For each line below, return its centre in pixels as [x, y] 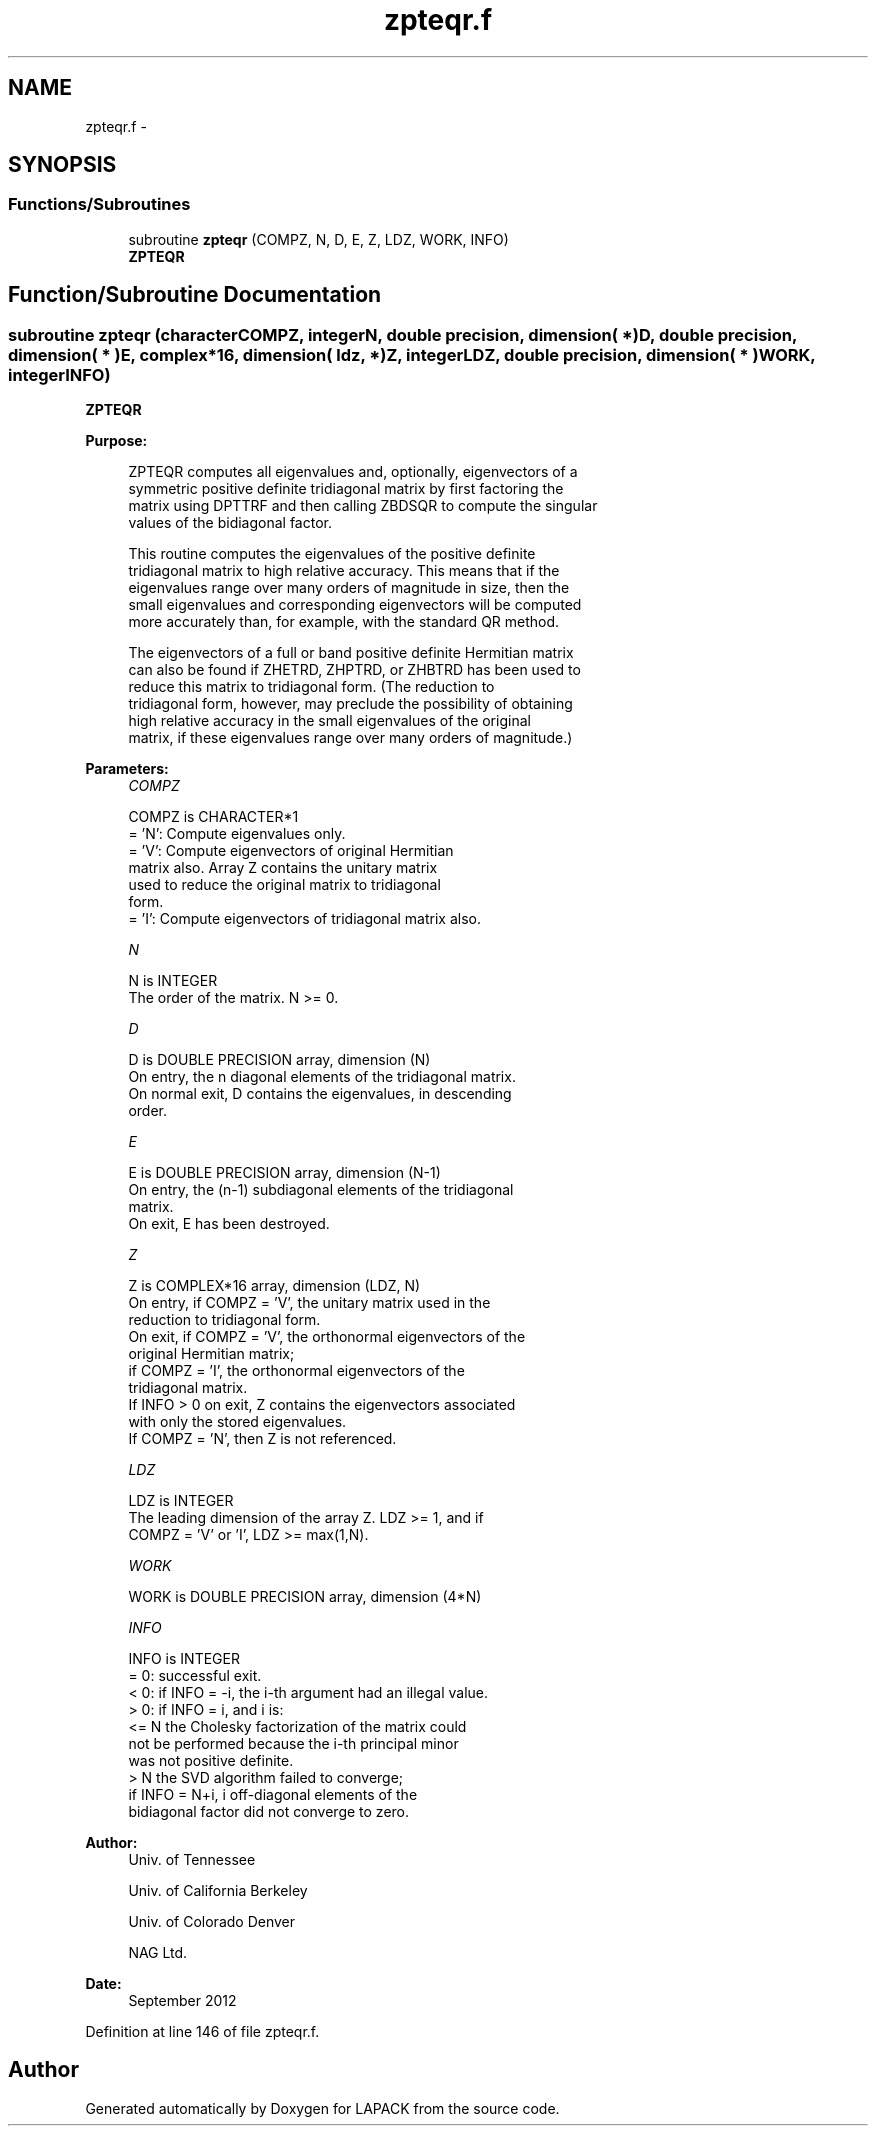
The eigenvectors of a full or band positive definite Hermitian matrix [351, 653]
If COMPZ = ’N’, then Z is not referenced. [262, 1439]
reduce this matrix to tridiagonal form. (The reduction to [311, 687]
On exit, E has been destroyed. [229, 1224]
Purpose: [116, 441]
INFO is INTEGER [184, 1659]
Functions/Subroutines [99, 204]
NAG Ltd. [158, 1953]
